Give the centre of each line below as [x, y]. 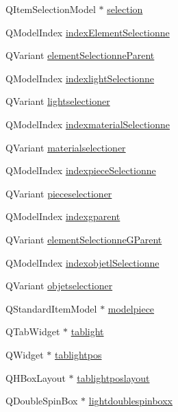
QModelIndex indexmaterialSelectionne [88, 124]
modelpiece [131, 308]
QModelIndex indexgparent [63, 216]
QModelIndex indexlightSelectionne [80, 78]
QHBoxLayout [36, 377]
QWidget [25, 354]
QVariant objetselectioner [59, 286]
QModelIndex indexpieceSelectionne [81, 170]
